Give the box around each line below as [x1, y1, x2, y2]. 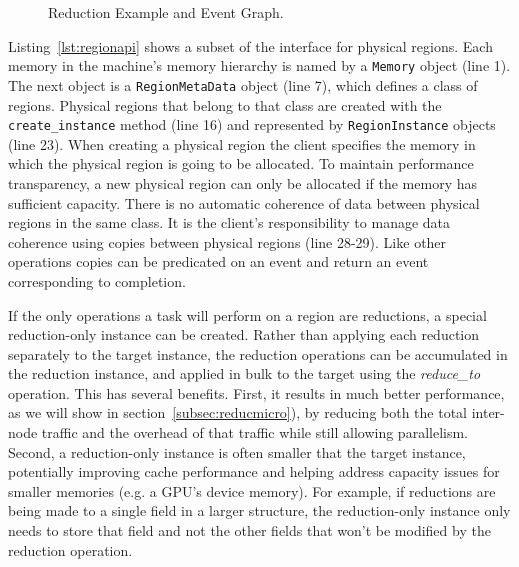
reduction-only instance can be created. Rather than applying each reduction [8, 324, 480, 345]
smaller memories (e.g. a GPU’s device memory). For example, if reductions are [8, 480, 496, 501]
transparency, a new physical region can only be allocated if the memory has [8, 172, 477, 193]
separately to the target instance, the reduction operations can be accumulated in [8, 343, 508, 364]
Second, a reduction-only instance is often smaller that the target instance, [8, 441, 466, 462]
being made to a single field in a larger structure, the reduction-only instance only [8, 500, 511, 521]
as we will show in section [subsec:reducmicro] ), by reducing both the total [8, 402, 468, 423]
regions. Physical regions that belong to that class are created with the [8, 94, 442, 115]
